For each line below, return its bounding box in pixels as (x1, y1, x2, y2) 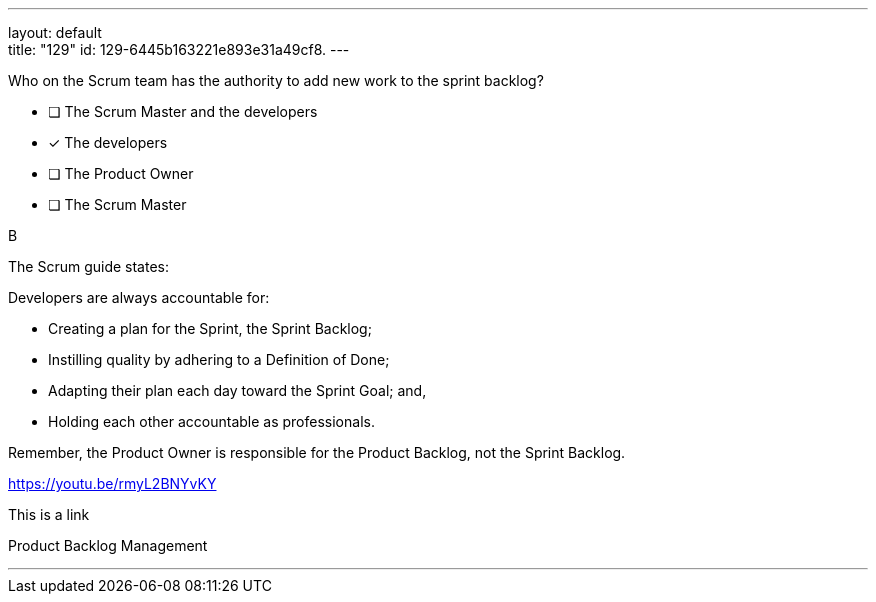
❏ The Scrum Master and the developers (48, 103, 318, 120)
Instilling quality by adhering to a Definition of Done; (48, 351, 390, 368)
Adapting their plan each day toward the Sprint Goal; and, (48, 382, 427, 399)
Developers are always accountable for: (8, 289, 270, 306)
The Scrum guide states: (8, 258, 169, 275)
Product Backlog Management (8, 537, 208, 554)
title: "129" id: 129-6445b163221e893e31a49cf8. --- (8, 41, 350, 58)
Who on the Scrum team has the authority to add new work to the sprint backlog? (8, 72, 544, 89)
